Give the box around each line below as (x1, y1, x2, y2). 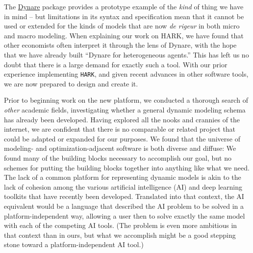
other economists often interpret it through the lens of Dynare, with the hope (4, 40, 237, 50)
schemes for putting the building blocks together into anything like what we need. (4, 162, 250, 172)
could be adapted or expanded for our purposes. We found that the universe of (4, 133, 240, 143)
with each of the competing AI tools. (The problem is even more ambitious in (4, 220, 237, 230)
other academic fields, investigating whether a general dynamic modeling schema (4, 105, 246, 114)
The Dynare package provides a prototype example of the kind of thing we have (4, 1, 244, 11)
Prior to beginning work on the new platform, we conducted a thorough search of (4, 95, 248, 105)
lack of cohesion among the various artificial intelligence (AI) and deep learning (4, 181, 242, 192)
